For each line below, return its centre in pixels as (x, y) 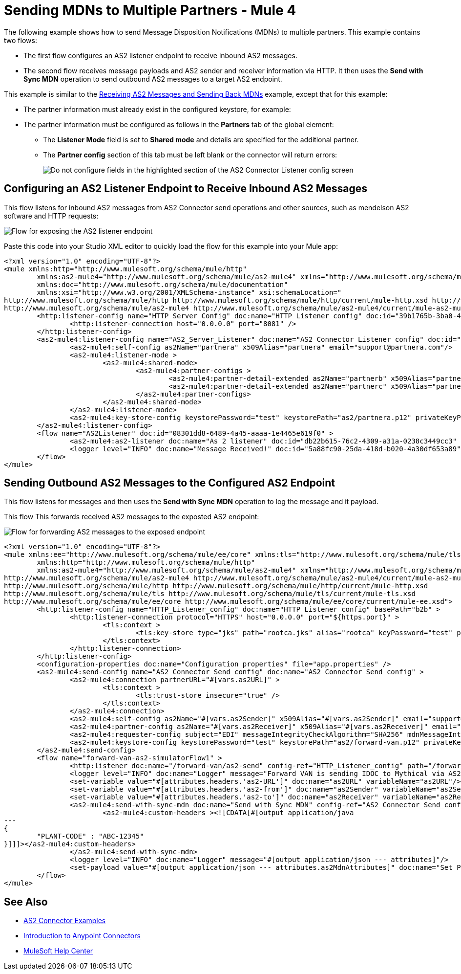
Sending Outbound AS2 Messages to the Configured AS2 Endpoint (170, 483)
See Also (26, 902)
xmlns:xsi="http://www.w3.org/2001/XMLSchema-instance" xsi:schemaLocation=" (189, 292)
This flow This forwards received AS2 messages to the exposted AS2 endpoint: (132, 517)
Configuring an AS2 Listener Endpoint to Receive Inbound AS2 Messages (186, 189)
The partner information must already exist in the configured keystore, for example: (157, 109)
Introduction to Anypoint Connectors (82, 936)
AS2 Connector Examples (65, 921)
